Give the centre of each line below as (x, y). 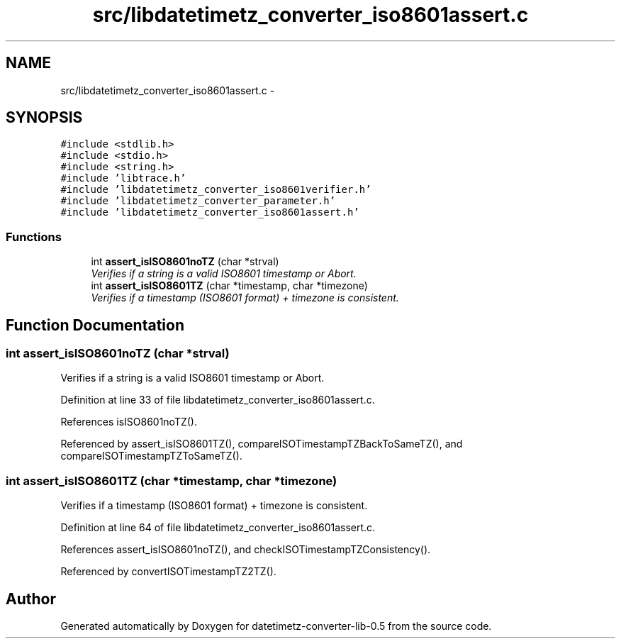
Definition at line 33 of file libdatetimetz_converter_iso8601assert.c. (218, 400)
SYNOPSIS (44, 118)
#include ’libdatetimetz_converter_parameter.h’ (198, 201)
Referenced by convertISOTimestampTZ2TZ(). (168, 572)
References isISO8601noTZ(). (129, 422)
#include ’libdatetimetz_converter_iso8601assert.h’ (210, 212)
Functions (34, 237)
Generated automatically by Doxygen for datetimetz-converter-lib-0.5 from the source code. (276, 626)
